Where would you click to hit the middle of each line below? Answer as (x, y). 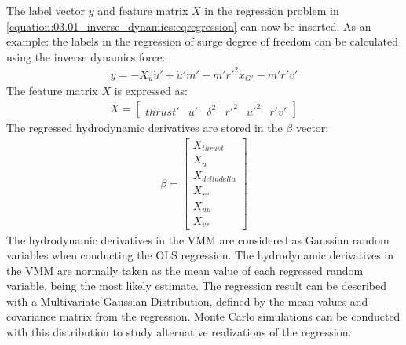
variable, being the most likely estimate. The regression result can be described (197, 286)
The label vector (46, 10)
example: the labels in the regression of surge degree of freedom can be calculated (203, 41)
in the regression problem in (272, 10)
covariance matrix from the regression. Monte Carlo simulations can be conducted (203, 316)
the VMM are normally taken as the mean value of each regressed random (185, 270)
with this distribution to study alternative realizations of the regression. (179, 332)
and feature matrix (143, 10)
